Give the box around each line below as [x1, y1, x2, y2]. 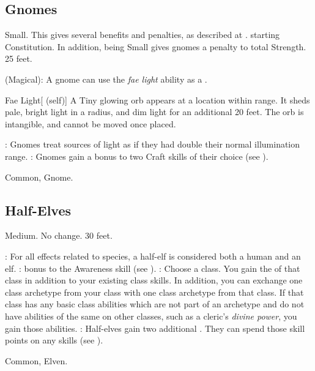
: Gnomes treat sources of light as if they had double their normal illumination [5, 138, 300, 151]
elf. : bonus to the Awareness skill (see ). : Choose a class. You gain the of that [5, 261, 300, 274]
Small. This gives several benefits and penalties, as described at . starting [5, 28, 280, 41]
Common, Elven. [5, 354, 68, 367]
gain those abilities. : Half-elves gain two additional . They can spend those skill [5, 321, 305, 334]
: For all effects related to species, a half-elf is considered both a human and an [5, 249, 301, 262]
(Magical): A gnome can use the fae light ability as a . [5, 72, 207, 85]
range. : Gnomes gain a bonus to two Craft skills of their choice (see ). [5, 149, 269, 162]
